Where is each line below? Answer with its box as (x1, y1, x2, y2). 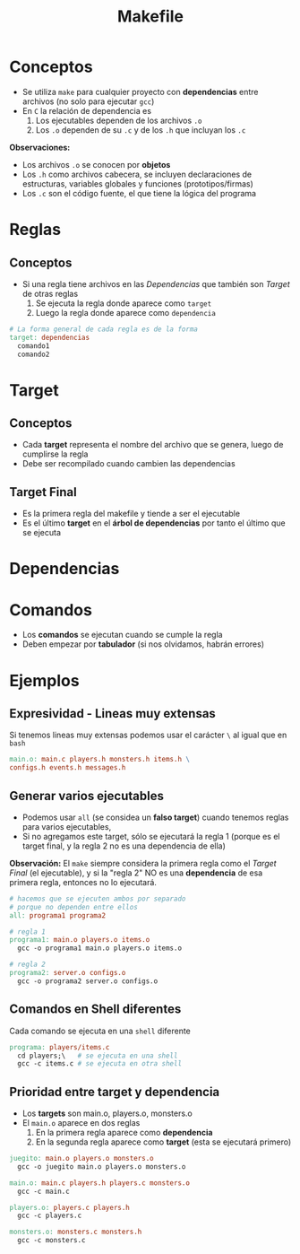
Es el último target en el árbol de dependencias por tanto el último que (21, 518, 286, 528)
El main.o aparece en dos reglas (21, 1118, 141, 1128)
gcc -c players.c (17, 1211, 82, 1221)
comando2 (17, 350, 50, 359)
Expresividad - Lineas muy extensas (9, 706, 217, 721)
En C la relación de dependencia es (21, 105, 152, 116)
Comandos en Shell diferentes (9, 1002, 182, 1017)
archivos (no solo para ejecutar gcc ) (21, 96, 155, 107)
